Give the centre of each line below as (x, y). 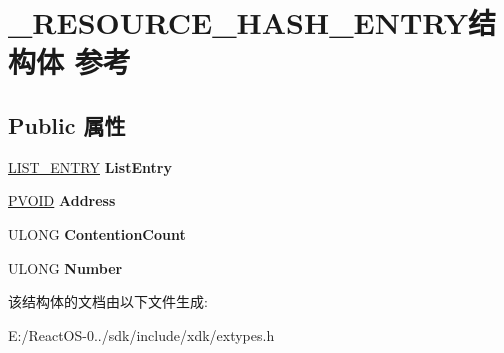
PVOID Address (62, 200)
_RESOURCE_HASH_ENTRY (238, 22)
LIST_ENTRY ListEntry (90, 166)
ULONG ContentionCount (97, 233)
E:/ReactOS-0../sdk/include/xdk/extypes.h (141, 334)
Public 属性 (67, 124)
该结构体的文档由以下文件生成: (108, 301)
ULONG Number (65, 267)
